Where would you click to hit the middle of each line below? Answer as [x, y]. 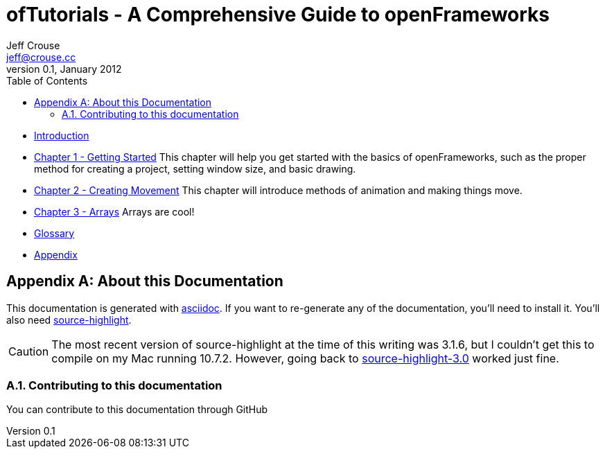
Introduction [62, 135]
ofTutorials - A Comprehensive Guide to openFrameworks [278, 15]
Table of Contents [47, 80]
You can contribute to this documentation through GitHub [137, 410]
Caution [29, 351]
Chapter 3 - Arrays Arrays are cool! [114, 211]
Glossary [54, 233]
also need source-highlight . [69, 320]
